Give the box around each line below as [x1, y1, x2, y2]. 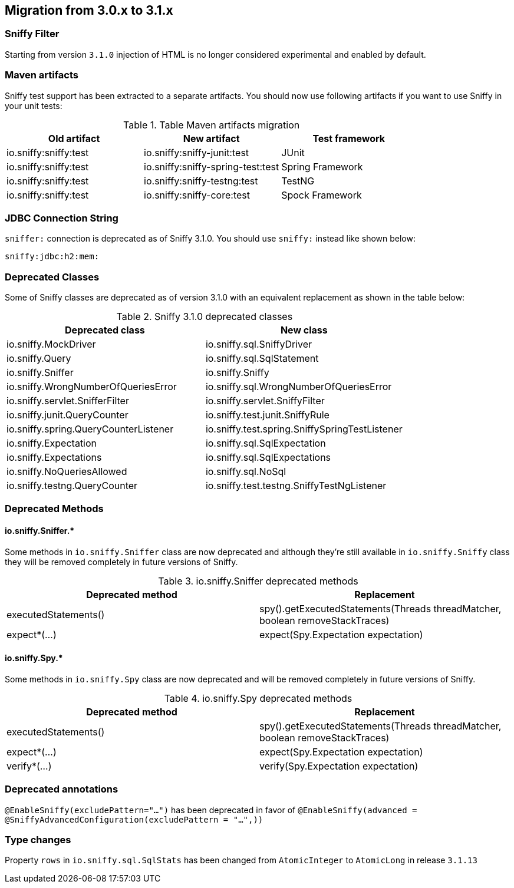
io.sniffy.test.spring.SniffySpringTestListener [205, 423, 403, 435]
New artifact [183, 132, 240, 144]
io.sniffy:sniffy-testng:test [144, 174, 258, 187]
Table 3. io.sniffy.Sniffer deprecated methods [158, 575, 358, 587]
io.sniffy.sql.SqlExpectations [205, 451, 331, 464]
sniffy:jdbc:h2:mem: [5, 252, 100, 262]
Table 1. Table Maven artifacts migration [123, 118, 300, 131]
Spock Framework [281, 189, 362, 201]
